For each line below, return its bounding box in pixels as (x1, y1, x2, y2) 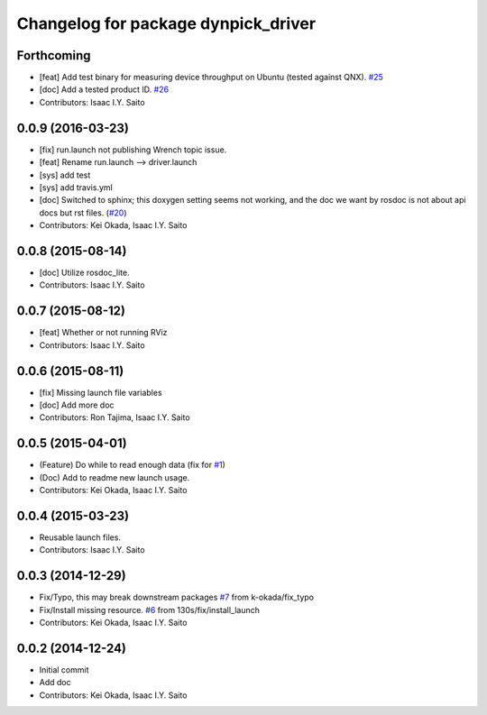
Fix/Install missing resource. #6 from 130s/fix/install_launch (39, 604, 261, 615)
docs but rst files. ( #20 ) (39, 207, 127, 218)
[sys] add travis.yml (39, 181, 113, 193)
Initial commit (39, 664, 89, 675)
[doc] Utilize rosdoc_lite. (39, 267, 130, 278)
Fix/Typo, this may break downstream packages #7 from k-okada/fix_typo (39, 591, 315, 603)
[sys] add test (39, 170, 91, 180)
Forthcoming (16, 48, 91, 63)
